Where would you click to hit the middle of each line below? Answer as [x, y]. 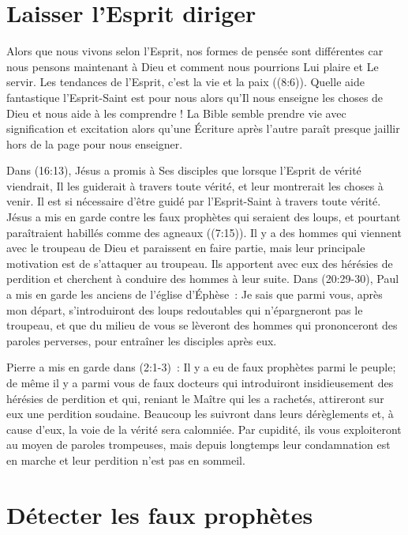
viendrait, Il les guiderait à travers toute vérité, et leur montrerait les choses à [195, 185]
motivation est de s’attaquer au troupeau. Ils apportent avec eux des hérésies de [200, 263]
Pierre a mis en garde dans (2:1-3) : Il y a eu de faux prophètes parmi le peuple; [201, 367]
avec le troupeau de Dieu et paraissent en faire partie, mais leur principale [186, 248]
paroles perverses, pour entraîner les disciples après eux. [142, 340]
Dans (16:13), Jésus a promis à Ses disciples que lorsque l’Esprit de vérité [184, 170]
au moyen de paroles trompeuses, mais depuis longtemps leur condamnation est [198, 445]
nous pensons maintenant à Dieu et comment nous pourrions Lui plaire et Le [193, 66]
